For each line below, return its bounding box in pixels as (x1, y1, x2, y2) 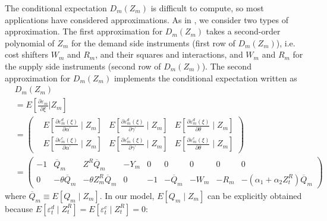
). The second (202, 59, 251, 72)
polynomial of (5, 36, 55, 49)
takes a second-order (206, 25, 281, 37)
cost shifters (5, 48, 48, 61)
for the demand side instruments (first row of (71, 36, 235, 49)
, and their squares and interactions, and (95, 48, 243, 61)
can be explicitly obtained (207, 189, 302, 201)
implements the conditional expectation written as (114, 71, 297, 84)
